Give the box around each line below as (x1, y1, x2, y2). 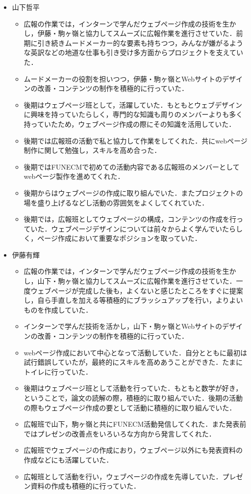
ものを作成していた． (24, 304, 93, 315)
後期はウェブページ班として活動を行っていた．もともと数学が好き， (24, 383, 243, 393)
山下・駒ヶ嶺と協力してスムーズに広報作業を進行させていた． (37, 276, 236, 286)
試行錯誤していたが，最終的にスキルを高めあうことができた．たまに (24, 357, 243, 367)
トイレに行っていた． (24, 366, 92, 377)
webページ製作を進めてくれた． (24, 171, 125, 181)
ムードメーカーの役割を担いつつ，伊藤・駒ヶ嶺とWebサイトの (24, 73, 223, 84)
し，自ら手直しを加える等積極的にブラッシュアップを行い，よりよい (24, 295, 243, 305)
